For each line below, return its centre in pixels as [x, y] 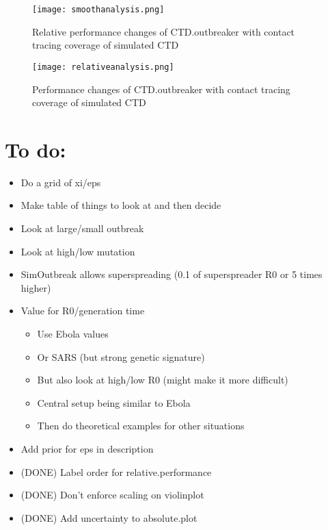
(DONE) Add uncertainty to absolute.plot [109, 517]
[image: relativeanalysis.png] [103, 67]
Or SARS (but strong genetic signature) [121, 356]
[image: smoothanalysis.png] [98, 10]
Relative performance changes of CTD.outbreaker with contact [164, 31]
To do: [36, 149]
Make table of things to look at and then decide [121, 205]
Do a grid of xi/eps [61, 182]
